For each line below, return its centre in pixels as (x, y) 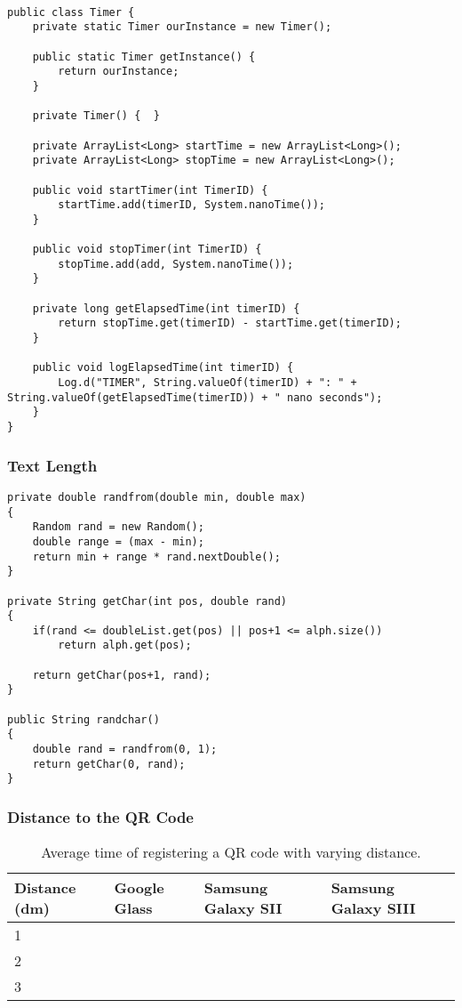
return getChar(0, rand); (109, 764)
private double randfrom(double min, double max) (157, 497)
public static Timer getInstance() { (144, 56)
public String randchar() (84, 719)
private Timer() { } (96, 116)
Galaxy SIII (373, 908)
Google (139, 888)
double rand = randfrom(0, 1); (125, 750)
